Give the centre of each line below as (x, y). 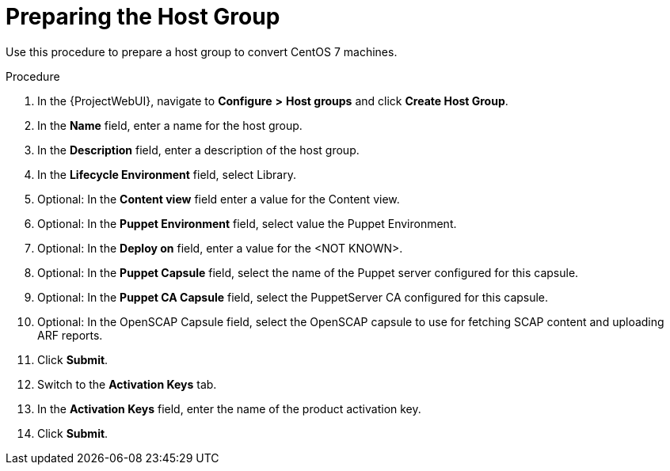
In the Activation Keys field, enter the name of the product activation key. (229, 408)
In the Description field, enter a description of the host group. (198, 150)
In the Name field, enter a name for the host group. (170, 125)
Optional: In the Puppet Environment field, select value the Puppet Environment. (247, 223)
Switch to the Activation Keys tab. (127, 384)
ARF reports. (70, 335)
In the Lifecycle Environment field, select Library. (167, 174)
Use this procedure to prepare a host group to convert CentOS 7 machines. (202, 51)
